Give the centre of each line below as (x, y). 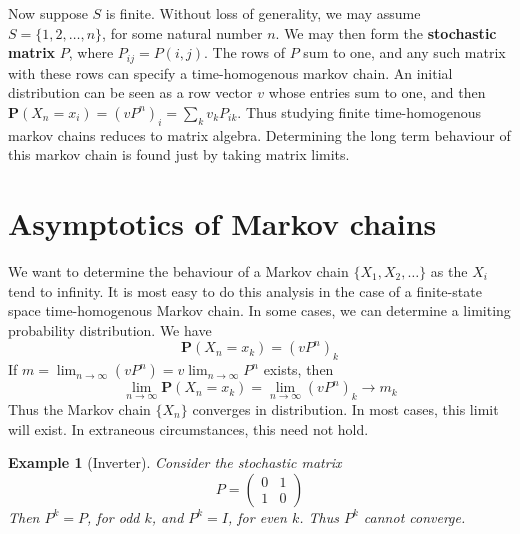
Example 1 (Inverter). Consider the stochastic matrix (175, 462)
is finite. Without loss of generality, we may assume (263, 13)
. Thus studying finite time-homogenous (359, 111)
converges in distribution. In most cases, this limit (345, 408)
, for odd (113, 516)
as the (449, 270)
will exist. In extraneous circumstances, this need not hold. (188, 428)
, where (91, 52)
